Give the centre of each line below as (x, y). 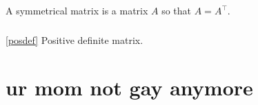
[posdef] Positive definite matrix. (75, 39)
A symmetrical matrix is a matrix (77, 11)
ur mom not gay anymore (129, 87)
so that (177, 11)
